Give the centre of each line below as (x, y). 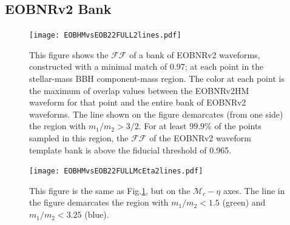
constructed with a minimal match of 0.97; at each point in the (147, 66)
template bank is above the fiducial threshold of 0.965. (130, 149)
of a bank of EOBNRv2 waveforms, (195, 54)
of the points (238, 126)
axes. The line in (254, 190)
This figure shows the (69, 54)
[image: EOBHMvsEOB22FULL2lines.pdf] (105, 35)
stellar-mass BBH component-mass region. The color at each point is (157, 79)
